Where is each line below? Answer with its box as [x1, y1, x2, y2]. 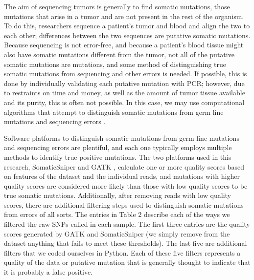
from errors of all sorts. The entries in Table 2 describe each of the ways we [4, 209, 230, 219]
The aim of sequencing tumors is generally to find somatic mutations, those [4, 1, 230, 11]
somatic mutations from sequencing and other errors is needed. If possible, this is [4, 68, 247, 79]
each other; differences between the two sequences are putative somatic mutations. [4, 30, 251, 40]
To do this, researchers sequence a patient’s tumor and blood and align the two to [4, 21, 250, 31]
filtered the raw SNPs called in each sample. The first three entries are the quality [4, 219, 250, 229]
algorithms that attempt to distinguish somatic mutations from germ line [4, 107, 224, 117]
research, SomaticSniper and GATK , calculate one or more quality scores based [4, 161, 245, 172]
